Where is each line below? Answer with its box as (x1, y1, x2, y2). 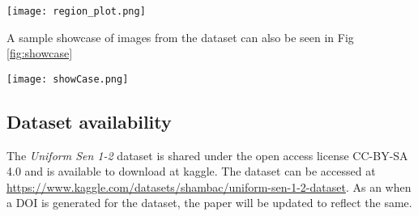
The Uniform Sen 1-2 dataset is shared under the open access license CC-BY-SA (6, 146, 408, 163)
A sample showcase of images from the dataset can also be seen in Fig (6, 28, 354, 45)
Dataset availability (6, 108, 172, 133)
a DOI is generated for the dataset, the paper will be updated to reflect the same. (6, 194, 412, 211)
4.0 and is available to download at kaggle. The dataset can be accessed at (6, 163, 376, 180)
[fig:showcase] (6, 44, 73, 61)
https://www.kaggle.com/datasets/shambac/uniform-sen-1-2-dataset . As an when (6, 178, 412, 195)
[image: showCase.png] (6, 73, 129, 85)
